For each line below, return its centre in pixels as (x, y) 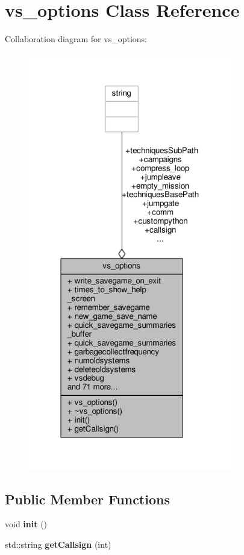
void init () (26, 524)
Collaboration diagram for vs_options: (76, 39)
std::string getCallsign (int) (58, 544)
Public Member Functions (87, 499)
